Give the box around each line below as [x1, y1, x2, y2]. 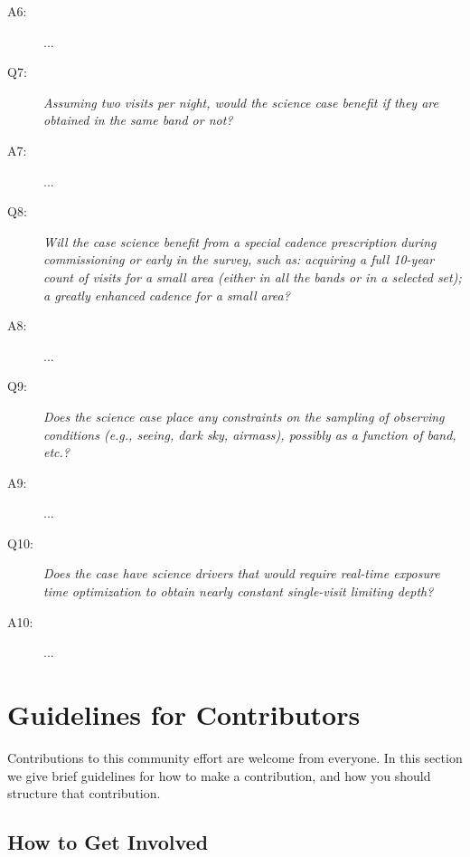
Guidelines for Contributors [7, 696, 361, 733]
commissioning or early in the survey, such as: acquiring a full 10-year [43, 250, 435, 269]
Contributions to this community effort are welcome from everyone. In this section [7, 747, 463, 767]
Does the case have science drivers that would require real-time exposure [43, 564, 440, 583]
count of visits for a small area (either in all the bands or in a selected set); [43, 267, 462, 286]
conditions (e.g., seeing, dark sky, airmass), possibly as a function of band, [43, 424, 456, 443]
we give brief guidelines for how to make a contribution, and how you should [7, 766, 431, 785]
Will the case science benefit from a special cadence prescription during [43, 232, 437, 251]
